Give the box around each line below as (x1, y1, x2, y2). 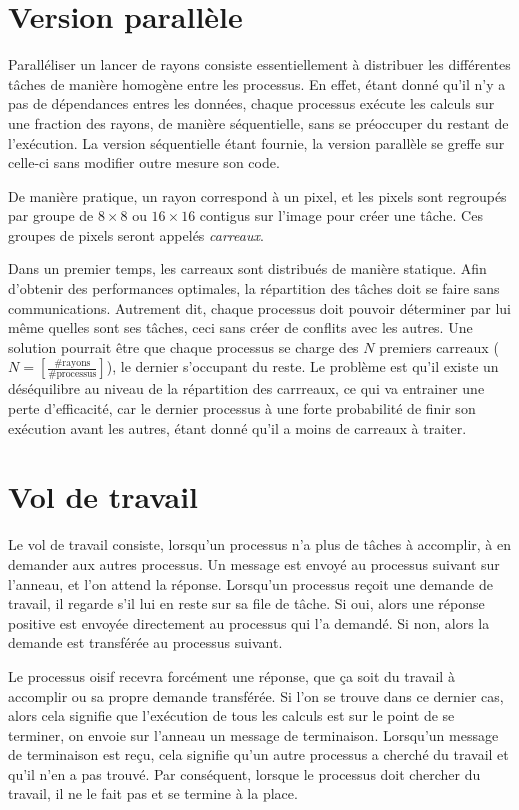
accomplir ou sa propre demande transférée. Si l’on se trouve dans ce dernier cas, (8, 685, 504, 706)
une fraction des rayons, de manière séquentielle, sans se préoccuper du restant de (8, 112, 509, 133)
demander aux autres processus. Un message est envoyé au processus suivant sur (8, 553, 500, 574)
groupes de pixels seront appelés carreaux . (8, 224, 264, 245)
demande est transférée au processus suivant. (8, 632, 283, 653)
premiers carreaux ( (379, 336, 499, 357)
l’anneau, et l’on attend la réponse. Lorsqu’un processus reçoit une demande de (8, 573, 493, 594)
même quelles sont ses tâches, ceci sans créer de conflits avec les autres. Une (8, 317, 473, 338)
